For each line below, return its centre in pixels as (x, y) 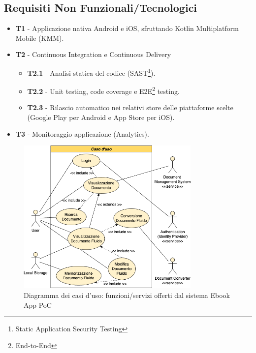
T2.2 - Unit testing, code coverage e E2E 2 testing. (103, 90)
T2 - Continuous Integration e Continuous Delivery (93, 54)
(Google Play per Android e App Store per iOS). (101, 117)
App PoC (38, 305)
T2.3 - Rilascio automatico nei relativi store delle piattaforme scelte (130, 107)
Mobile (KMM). (40, 38)
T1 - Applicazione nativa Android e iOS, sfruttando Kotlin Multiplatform (127, 28)
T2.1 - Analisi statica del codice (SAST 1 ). (91, 72)
